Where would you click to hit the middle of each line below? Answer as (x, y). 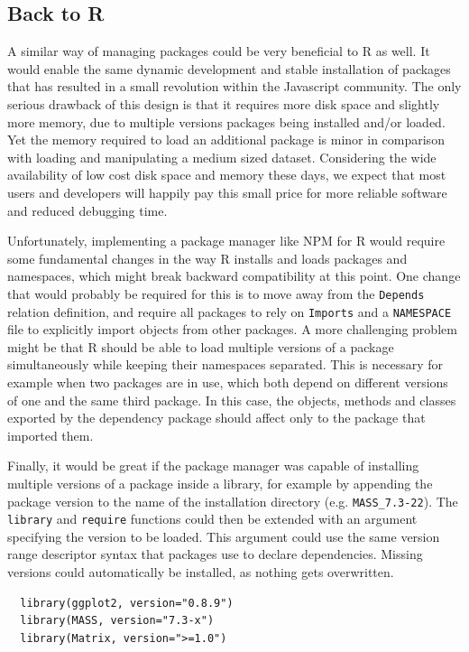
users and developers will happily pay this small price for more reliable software (227, 192)
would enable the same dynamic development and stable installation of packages (229, 68)
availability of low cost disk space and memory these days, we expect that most (227, 175)
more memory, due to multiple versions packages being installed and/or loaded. (226, 121)
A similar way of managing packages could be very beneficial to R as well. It (219, 51)
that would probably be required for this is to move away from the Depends (216, 293)
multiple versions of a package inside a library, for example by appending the (220, 483)
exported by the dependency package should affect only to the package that (216, 418)
